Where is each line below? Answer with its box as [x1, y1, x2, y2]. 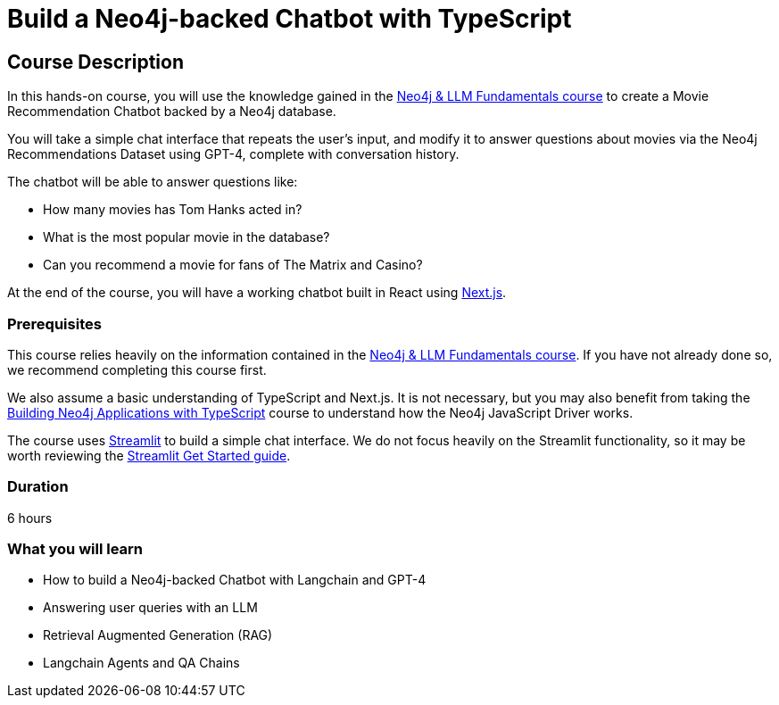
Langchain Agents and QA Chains [43, 655, 240, 671]
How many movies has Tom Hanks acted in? [43, 202, 302, 218]
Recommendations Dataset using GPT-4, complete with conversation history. [7, 146, 460, 162]
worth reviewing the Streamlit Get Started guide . [7, 447, 291, 463]
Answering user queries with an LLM [43, 600, 258, 616]
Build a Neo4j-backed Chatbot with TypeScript [7, 4, 572, 34]
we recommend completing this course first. [7, 361, 267, 377]
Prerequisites [7, 314, 102, 333]
